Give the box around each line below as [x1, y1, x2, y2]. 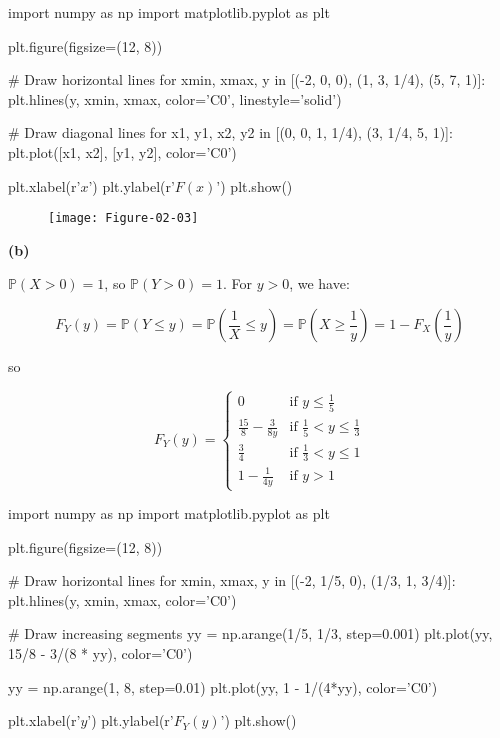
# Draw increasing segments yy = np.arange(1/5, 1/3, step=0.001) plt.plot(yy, [8, 623, 493, 644]
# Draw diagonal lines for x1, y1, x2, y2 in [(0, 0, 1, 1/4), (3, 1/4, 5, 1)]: [8, 122, 453, 143]
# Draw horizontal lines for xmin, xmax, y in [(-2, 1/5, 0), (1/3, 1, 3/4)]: [8, 570, 456, 591]
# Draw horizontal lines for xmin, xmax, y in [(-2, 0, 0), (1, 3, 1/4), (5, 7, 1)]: [8, 69, 486, 90]
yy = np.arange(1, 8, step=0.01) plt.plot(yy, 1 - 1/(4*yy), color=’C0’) [8, 676, 438, 697]
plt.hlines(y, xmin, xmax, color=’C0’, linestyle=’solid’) [8, 88, 342, 109]
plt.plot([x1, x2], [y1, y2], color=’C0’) [8, 141, 237, 162]
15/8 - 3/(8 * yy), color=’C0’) [8, 643, 193, 664]
